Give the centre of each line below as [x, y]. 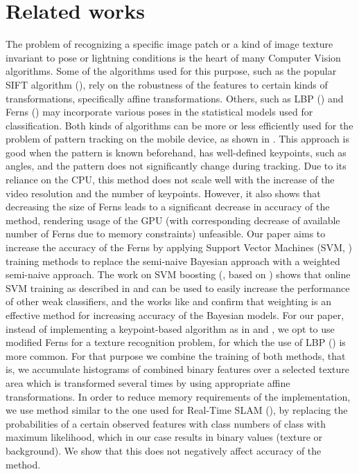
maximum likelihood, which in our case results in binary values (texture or [164, 437]
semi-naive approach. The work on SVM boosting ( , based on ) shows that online [178, 274]
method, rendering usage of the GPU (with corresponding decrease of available [173, 220]
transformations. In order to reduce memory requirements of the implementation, [178, 396]
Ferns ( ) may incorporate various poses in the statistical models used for [159, 112]
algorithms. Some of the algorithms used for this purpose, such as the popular [171, 71]
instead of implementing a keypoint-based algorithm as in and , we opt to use [170, 328]
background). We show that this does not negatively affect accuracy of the [164, 450]
